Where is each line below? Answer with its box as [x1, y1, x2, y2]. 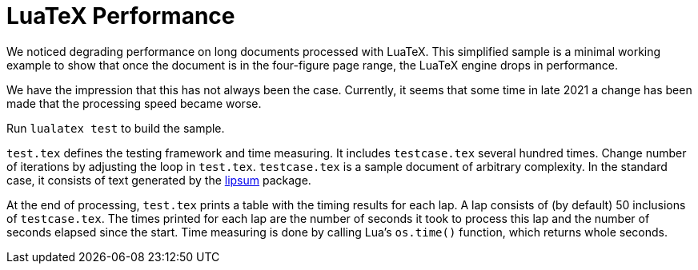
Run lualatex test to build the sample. [6, 121, 225, 135]
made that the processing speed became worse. [6, 96, 262, 110]
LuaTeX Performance [6, 2, 235, 30]
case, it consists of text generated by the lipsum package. [6, 173, 311, 187]
